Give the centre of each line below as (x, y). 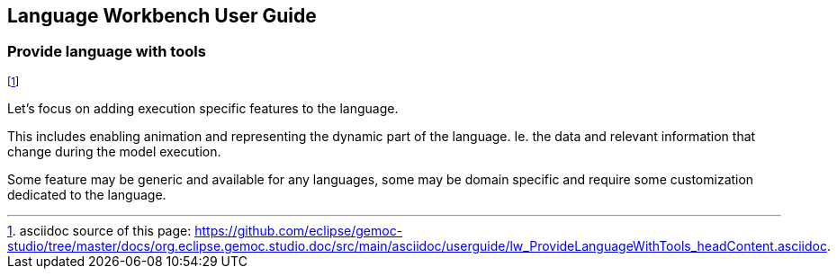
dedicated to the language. (87, 194)
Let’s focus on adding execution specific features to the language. (203, 108)
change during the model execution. (114, 151)
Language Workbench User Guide (162, 16)
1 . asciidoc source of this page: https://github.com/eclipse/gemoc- (205, 230)
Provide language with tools (107, 52)
